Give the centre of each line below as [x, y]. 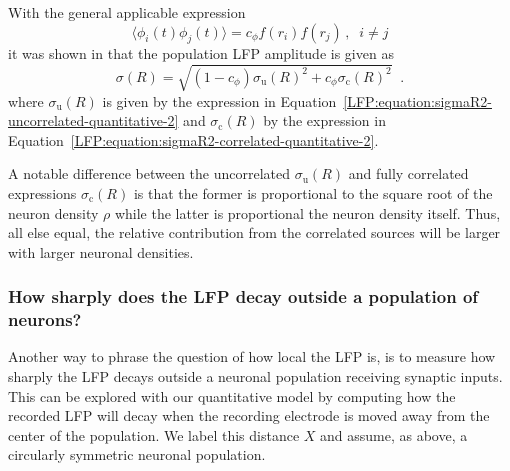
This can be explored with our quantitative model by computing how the [232, 395]
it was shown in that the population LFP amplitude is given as [201, 53]
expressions [42, 192]
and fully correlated [408, 173]
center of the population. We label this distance [154, 434]
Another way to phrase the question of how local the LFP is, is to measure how [252, 356]
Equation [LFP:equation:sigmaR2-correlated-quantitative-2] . [193, 139]
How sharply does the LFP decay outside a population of [243, 296]
